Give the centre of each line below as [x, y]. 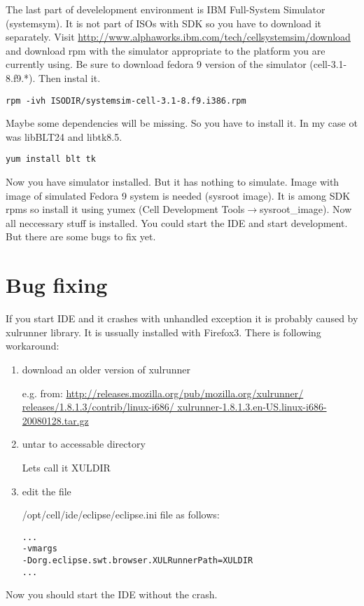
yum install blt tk [51, 159]
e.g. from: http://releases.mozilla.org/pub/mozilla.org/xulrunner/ [163, 393]
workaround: [33, 346]
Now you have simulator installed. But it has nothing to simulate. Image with [173, 182]
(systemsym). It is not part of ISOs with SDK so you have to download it [164, 23]
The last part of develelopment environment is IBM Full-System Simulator [166, 9]
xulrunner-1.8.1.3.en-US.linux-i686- [252, 407]
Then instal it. [70, 77]
